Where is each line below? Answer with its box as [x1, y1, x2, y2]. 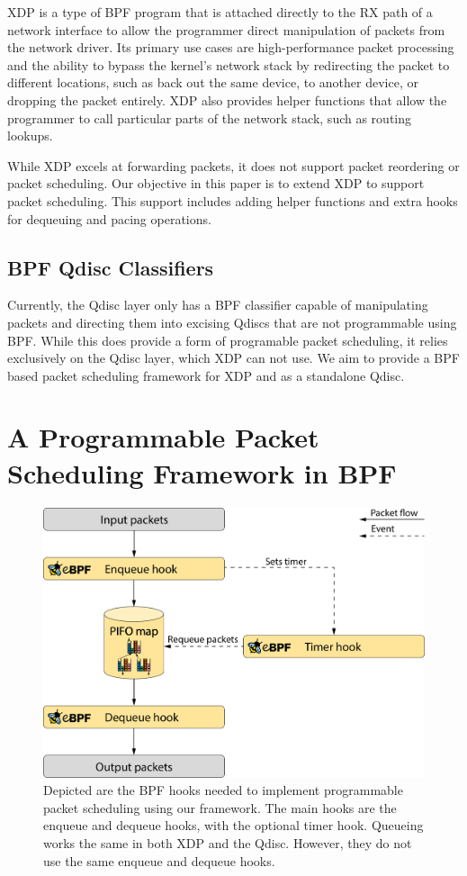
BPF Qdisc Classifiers [7, 253, 214, 281]
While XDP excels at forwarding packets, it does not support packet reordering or [7, 156, 460, 175]
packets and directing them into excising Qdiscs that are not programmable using [7, 312, 457, 331]
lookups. [7, 126, 53, 145]
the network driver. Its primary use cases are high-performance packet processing [7, 38, 454, 57]
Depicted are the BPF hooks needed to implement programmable [43, 781, 403, 799]
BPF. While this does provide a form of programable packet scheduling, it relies [7, 330, 448, 349]
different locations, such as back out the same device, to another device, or [7, 73, 418, 92]
